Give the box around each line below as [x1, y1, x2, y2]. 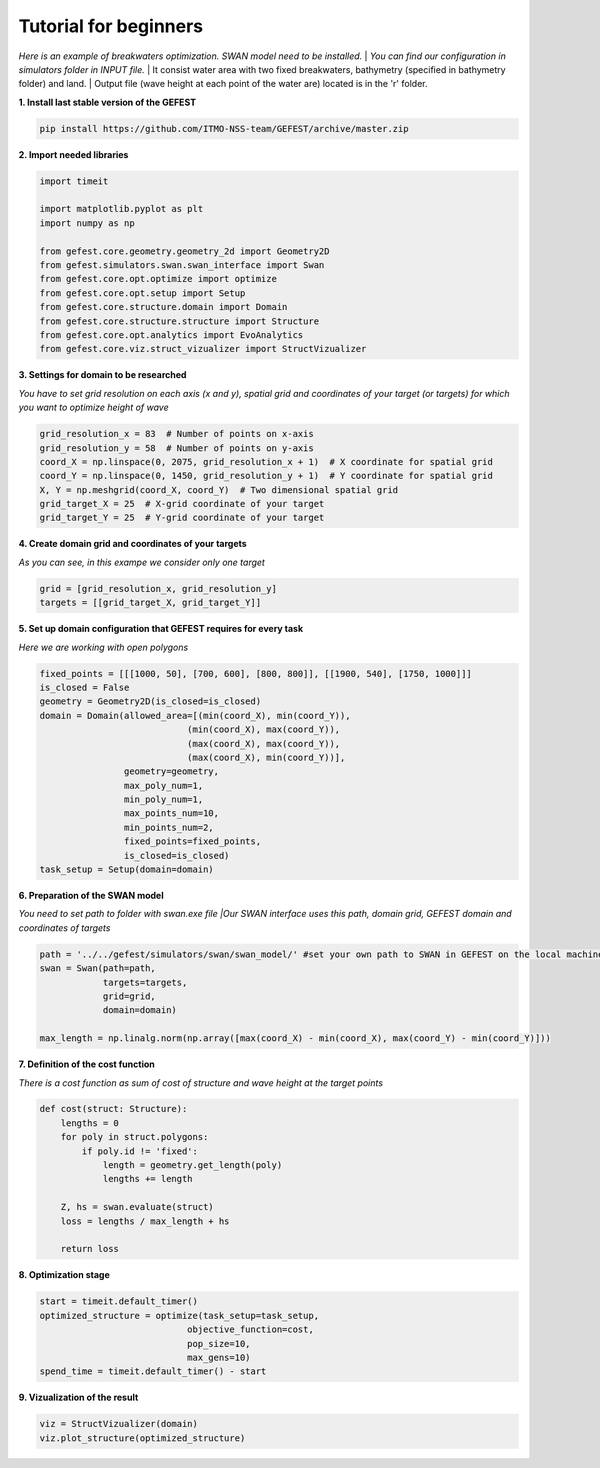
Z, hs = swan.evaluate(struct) [60, 1201, 214, 1213]
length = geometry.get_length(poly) [102, 1160, 283, 1171]
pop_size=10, [186, 1338, 251, 1349]
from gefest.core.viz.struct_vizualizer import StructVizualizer [39, 343, 367, 355]
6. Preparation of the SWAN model [18, 890, 164, 902]
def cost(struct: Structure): [39, 1103, 188, 1115]
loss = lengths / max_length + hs [60, 1215, 230, 1227]
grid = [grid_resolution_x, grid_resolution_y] [39, 583, 277, 594]
